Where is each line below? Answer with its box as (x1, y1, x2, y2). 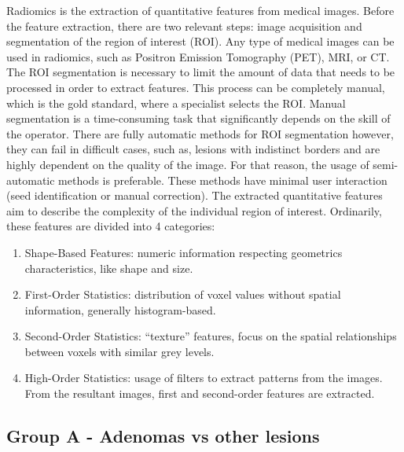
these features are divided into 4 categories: (6, 218, 215, 234)
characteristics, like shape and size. (24, 259, 193, 276)
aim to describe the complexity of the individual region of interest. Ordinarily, (6, 202, 382, 219)
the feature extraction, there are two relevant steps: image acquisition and (6, 17, 362, 34)
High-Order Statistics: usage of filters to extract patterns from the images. (24, 369, 383, 386)
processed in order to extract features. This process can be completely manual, (6, 79, 385, 95)
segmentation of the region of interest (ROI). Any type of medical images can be (6, 33, 395, 50)
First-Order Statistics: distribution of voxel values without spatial (24, 286, 341, 303)
